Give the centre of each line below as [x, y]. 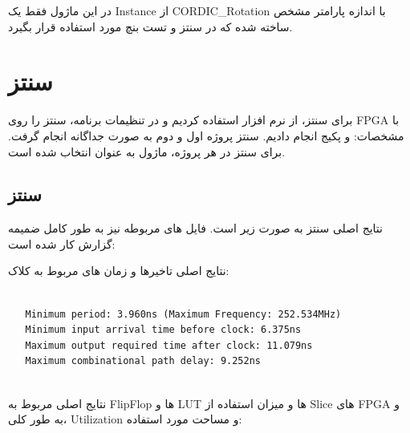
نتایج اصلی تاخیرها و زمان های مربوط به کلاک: [119, 271]
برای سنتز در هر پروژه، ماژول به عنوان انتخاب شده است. [147, 151]
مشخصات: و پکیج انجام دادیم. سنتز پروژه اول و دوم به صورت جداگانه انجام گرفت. [206, 135]
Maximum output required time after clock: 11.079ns [169, 345]
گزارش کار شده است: [62, 243]
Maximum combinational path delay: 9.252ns [143, 361]
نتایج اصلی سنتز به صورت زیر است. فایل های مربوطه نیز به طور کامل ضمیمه [195, 228]
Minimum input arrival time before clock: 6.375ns [163, 330]
